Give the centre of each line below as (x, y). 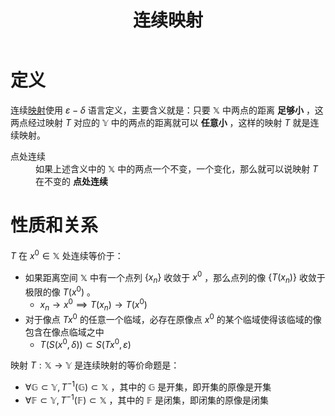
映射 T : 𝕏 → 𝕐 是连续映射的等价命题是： (95, 365)
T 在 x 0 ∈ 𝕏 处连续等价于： (67, 254)
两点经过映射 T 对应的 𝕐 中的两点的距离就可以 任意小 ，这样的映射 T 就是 (160, 122)
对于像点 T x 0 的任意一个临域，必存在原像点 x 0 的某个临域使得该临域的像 (173, 318)
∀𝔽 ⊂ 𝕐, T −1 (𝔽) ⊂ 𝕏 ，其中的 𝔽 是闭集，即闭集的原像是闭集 (146, 399)
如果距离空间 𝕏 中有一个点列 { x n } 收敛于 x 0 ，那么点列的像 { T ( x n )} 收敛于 (175, 277)
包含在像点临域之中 (64, 332)
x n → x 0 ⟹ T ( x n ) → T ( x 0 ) (93, 305)
